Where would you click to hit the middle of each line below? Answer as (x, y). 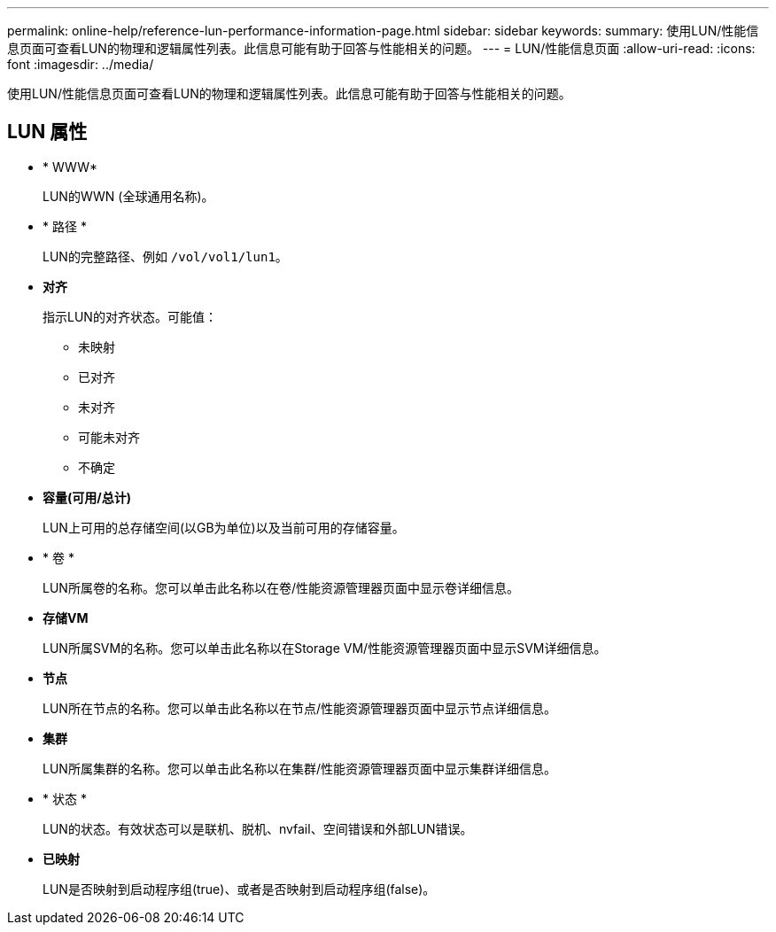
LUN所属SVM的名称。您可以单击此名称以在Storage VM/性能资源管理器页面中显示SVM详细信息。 (325, 648)
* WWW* (70, 167)
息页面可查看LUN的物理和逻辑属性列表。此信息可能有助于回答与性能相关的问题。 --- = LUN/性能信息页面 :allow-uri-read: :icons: (381, 48)
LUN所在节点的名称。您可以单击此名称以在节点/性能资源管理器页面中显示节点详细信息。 (299, 708)
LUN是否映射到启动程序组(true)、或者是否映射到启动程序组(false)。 (239, 889)
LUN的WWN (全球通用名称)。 (128, 196)
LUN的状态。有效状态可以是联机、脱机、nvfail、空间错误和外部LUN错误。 (258, 828)
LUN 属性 (47, 132)
